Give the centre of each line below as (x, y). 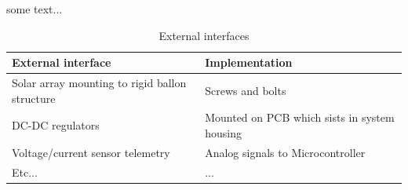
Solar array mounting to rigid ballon (99, 83)
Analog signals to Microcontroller (285, 152)
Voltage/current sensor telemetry (91, 152)
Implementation (249, 62)
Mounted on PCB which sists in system (300, 117)
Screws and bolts (246, 90)
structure (34, 98)
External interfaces (204, 35)
